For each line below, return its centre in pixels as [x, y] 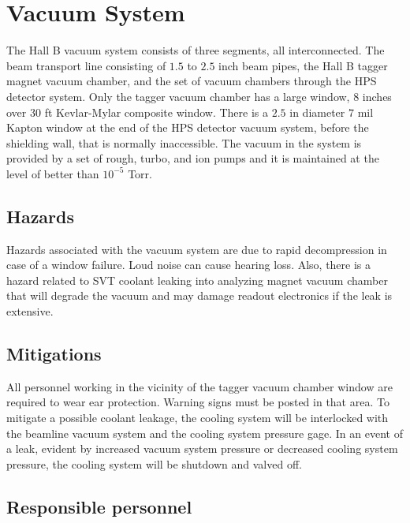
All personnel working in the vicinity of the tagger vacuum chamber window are [199, 386]
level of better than [53, 173]
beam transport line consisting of [86, 65]
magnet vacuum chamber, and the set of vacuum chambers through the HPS [192, 81]
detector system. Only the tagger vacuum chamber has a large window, [178, 96]
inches [377, 96]
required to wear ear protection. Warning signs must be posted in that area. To [198, 402]
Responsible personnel [99, 506]
